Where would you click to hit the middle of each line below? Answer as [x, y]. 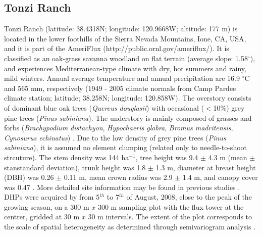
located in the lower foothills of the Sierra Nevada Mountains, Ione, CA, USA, [125, 38]
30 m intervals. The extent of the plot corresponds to [170, 217]
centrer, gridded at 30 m [42, 217]
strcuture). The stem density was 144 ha [67, 157]
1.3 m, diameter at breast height [206, 167]
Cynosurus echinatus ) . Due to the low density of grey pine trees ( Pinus [115, 137]
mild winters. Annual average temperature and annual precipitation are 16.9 [122, 78]
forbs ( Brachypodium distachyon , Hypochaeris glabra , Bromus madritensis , [119, 128]
